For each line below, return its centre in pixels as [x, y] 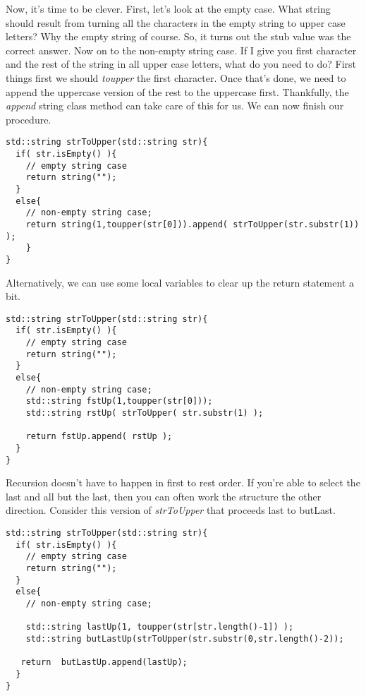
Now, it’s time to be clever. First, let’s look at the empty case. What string [168, 8]
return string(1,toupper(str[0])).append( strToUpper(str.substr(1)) [193, 224]
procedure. [29, 119]
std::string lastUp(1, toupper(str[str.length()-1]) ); [160, 627]
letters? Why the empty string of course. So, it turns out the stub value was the [178, 36]
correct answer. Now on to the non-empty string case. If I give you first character [181, 50]
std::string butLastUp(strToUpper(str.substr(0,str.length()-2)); [185, 638]
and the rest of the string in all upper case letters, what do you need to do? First [181, 64]
